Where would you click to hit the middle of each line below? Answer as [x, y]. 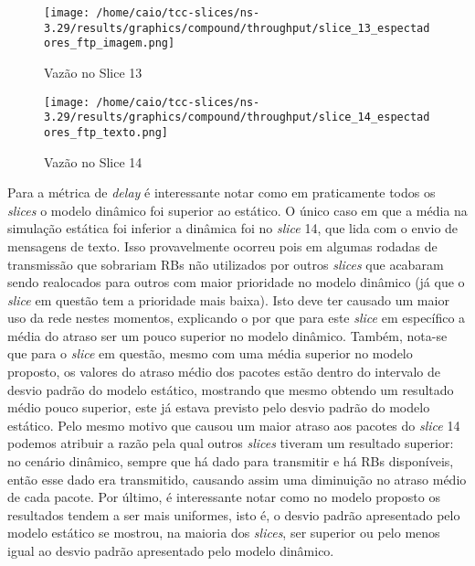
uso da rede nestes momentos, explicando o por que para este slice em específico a [237, 318]
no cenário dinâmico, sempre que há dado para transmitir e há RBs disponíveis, [231, 461]
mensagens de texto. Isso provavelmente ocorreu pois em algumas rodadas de [222, 246]
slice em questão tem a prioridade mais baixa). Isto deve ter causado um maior [228, 299]
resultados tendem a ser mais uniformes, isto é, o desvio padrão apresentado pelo [234, 514]
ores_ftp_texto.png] [106, 132]
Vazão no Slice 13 [93, 72]
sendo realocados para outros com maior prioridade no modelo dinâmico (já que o [236, 282]
